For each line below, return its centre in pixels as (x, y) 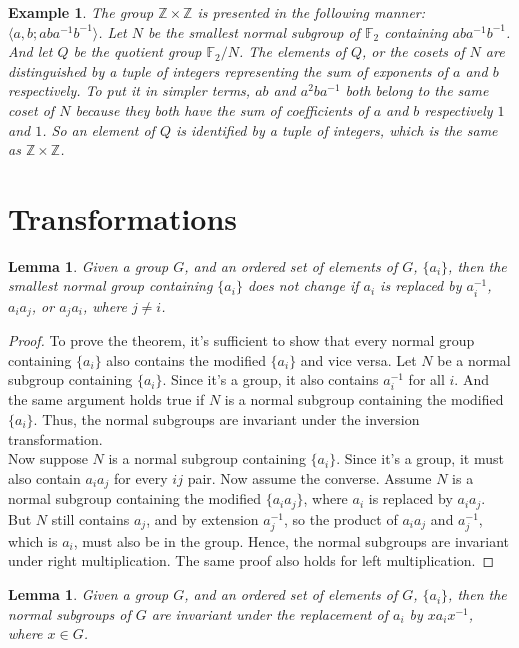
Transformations (123, 217)
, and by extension (202, 518)
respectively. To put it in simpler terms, (129, 90)
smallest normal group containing (110, 285)
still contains (90, 518)
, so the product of (341, 518)
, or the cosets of (413, 51)
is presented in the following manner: (311, 12)
